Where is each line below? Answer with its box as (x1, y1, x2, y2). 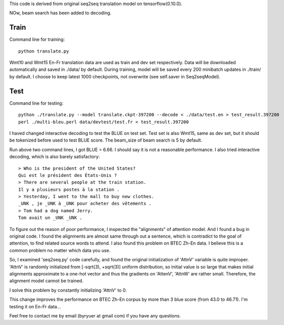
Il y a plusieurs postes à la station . (18, 187, 120, 192)
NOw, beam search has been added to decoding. (9, 10, 112, 16)
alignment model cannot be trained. (9, 278, 83, 284)
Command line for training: (9, 36, 65, 42)
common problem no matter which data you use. (9, 247, 111, 253)
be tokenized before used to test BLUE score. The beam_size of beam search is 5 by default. (9, 137, 202, 144)
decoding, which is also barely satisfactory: (9, 154, 100, 160)
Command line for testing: (9, 100, 64, 106)
